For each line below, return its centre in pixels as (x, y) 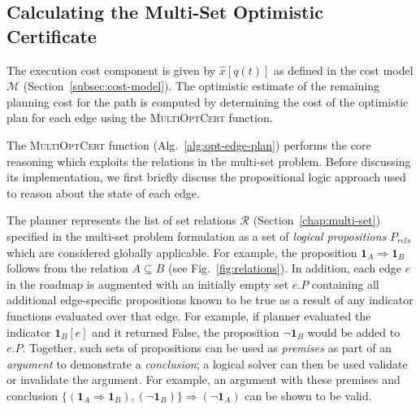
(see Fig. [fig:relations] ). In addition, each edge (285, 268)
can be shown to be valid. (308, 395)
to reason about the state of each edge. (103, 192)
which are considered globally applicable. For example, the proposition (182, 252)
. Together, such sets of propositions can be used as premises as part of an (207, 348)
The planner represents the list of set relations (121, 220)
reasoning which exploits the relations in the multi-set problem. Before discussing (209, 161)
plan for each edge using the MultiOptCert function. (140, 118)
